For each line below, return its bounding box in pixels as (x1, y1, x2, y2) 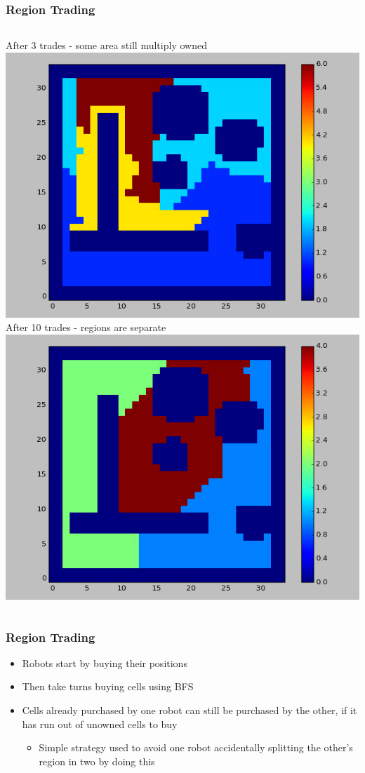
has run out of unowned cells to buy (22, 716, 178, 731)
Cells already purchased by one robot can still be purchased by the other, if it (22, 703, 357, 717)
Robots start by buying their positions (22, 655, 187, 670)
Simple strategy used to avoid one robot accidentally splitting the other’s (39, 740, 353, 755)
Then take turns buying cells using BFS (22, 679, 194, 694)
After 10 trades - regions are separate (6, 320, 166, 335)
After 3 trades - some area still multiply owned (6, 38, 207, 53)
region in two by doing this (39, 753, 155, 768)
